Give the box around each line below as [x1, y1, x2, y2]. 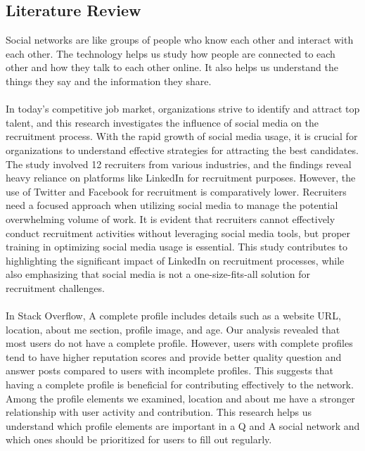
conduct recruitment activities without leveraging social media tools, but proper [6, 225, 351, 240]
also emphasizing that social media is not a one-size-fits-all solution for [6, 267, 310, 281]
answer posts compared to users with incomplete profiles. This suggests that [6, 363, 333, 378]
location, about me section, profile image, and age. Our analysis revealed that [6, 322, 340, 336]
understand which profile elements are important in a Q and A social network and [6, 418, 360, 433]
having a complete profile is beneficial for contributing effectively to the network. [6, 377, 354, 392]
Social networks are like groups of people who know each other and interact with [6, 32, 354, 47]
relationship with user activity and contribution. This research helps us [6, 405, 312, 419]
